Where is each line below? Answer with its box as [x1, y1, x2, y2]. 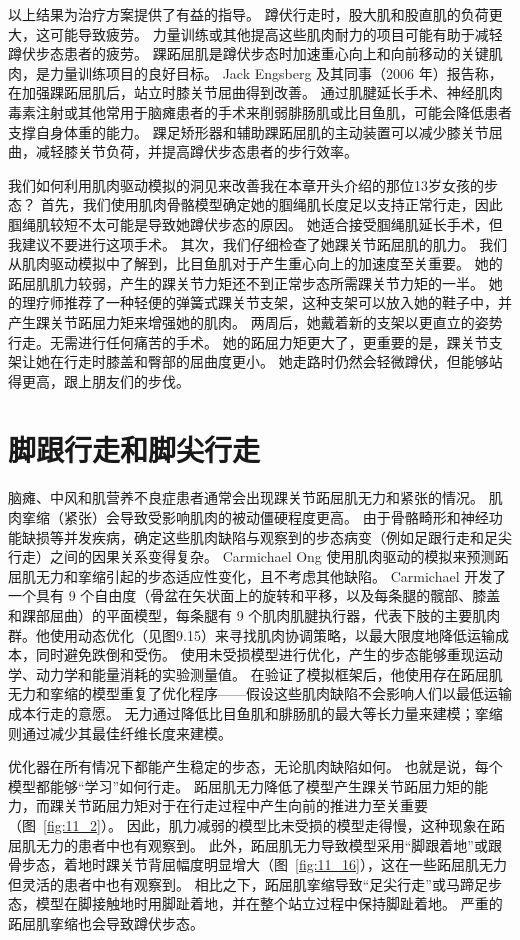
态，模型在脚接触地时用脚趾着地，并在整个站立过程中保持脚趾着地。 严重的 [8, 893, 503, 914]
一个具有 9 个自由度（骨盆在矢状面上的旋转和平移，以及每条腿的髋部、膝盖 [8, 585, 501, 606]
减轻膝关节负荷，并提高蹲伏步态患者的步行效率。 [35, 141, 358, 162]
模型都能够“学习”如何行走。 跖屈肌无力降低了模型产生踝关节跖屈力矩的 [8, 775, 474, 796]
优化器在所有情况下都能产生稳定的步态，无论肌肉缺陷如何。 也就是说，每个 [8, 756, 503, 777]
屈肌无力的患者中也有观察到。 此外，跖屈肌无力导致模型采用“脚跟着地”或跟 [8, 834, 502, 855]
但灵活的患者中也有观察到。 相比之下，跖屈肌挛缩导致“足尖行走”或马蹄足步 [8, 873, 502, 894]
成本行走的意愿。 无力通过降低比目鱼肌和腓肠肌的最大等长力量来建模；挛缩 [8, 702, 503, 723]
